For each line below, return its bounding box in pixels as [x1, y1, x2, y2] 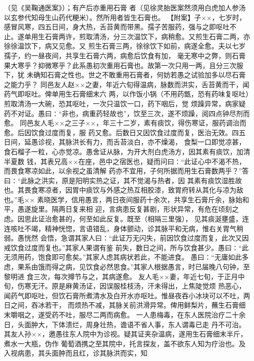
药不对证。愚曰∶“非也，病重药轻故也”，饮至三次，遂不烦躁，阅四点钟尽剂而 [4, 108, 250, 118]
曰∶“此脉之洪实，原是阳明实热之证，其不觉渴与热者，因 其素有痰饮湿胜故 [4, 175, 242, 185]
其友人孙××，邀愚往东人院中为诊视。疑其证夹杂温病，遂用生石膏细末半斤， [4, 329, 247, 339]
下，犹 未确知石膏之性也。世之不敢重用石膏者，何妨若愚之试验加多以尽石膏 [4, 70, 246, 80]
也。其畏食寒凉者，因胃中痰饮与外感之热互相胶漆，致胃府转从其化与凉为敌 [4, 185, 243, 195]
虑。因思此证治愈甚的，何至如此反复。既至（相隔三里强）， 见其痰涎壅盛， [4, 214, 242, 224]
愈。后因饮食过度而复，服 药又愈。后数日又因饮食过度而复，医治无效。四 [4, 127, 239, 137]
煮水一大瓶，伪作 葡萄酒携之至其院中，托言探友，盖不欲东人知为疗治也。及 [4, 338, 246, 348]
